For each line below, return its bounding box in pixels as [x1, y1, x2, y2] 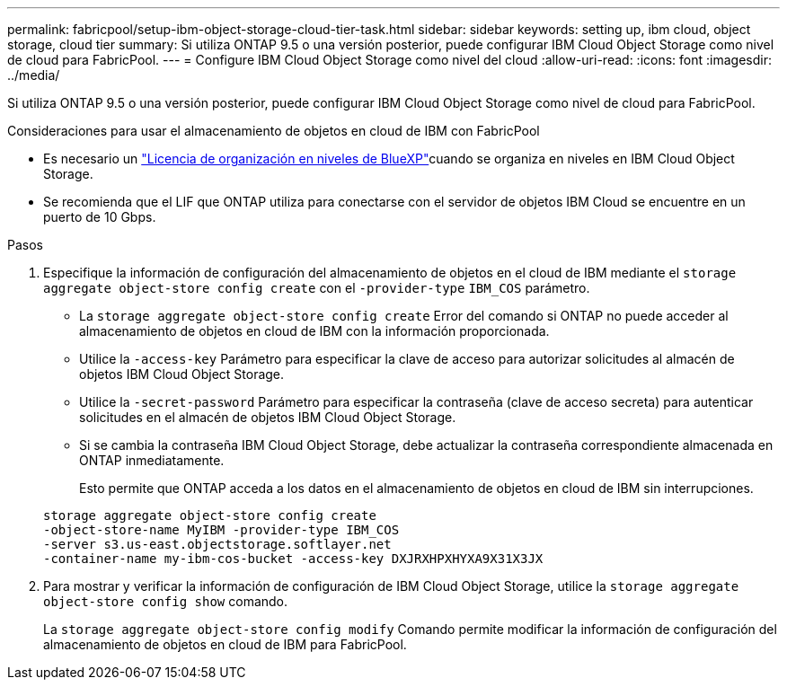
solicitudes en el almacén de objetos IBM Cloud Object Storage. [79, 410, 456, 425]
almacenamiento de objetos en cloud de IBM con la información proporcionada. [79, 323, 550, 339]
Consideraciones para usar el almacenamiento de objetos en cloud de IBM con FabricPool [7, 123, 540, 138]
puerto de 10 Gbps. [43, 209, 156, 225]
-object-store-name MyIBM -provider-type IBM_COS [43, 523, 400, 537]
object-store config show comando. [43, 594, 288, 609]
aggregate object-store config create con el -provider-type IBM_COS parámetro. [43, 280, 590, 295]
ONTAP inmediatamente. [79, 453, 225, 468]
